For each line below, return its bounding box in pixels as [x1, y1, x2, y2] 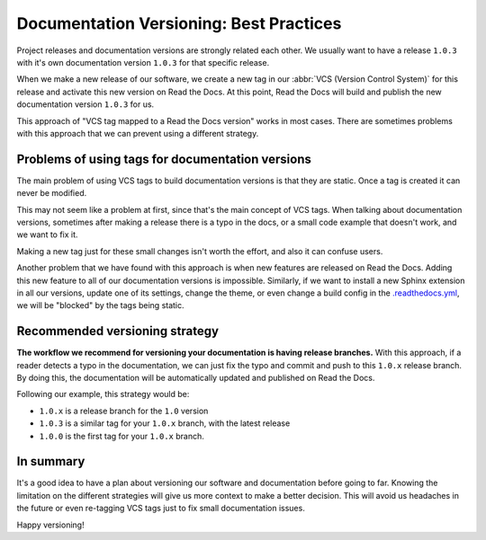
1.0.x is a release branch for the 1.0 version [39, 405, 209, 416]
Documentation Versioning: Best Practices [16, 13, 342, 33]
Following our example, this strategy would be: [16, 389, 190, 400]
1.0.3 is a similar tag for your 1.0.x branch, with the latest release [39, 418, 291, 429]
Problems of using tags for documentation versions [16, 151, 312, 166]
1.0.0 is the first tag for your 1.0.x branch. [39, 430, 204, 441]
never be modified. [16, 188, 87, 199]
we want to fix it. [16, 229, 78, 240]
